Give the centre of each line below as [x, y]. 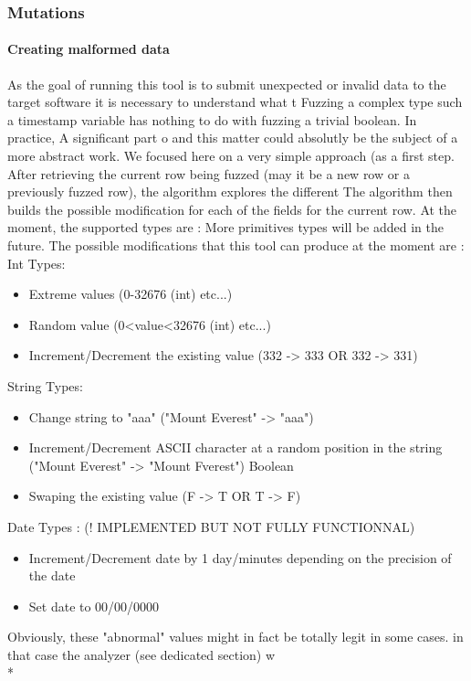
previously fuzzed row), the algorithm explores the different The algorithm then [230, 192]
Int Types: [37, 263]
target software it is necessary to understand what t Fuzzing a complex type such [235, 102]
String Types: [45, 385]
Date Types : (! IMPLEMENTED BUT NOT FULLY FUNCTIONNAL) [211, 526]
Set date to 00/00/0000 [94, 606]
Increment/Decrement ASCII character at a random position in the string [235, 447]
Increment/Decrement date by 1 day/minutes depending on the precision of [240, 557]
